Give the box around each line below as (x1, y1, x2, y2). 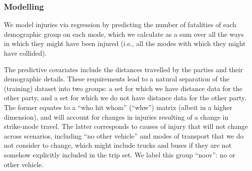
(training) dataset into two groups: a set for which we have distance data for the (4, 83, 243, 93)
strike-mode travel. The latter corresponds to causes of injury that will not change (4, 121, 248, 131)
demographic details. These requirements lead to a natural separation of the (4, 74, 230, 84)
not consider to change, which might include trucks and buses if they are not (4, 140, 232, 150)
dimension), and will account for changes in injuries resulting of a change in (4, 111, 229, 122)
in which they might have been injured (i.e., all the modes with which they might (4, 38, 246, 48)
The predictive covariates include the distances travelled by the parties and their (4, 64, 243, 74)
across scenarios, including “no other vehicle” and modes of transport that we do (4, 130, 244, 140)
